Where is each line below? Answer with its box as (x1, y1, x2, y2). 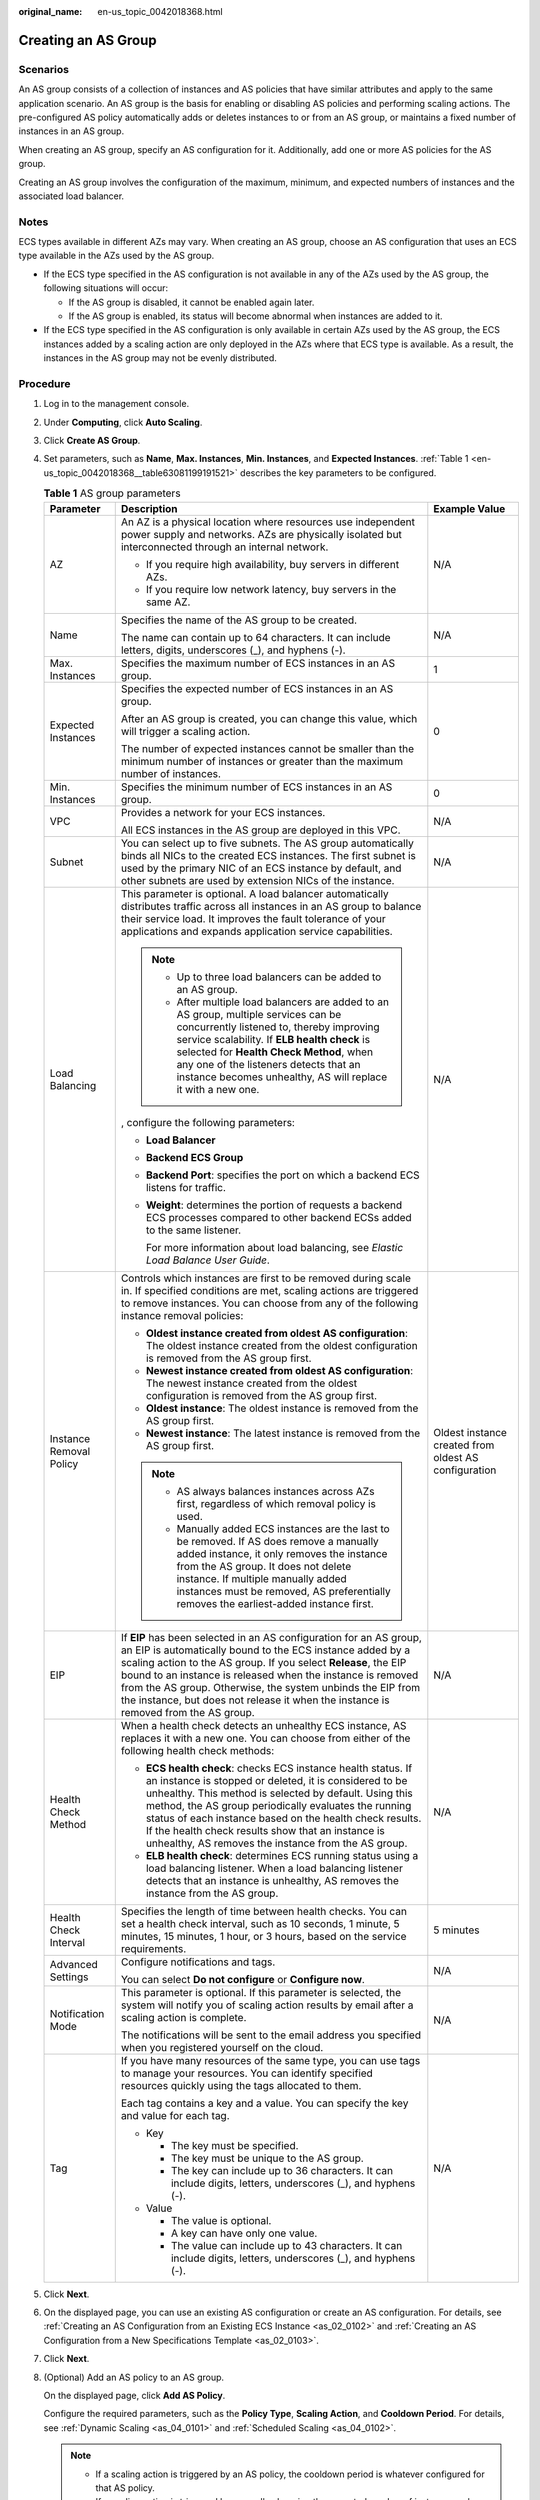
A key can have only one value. (170, 2226, 318, 2240)
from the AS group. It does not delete (176, 1559, 352, 1573)
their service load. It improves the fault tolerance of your (120, 911, 386, 925)
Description (120, 501, 179, 515)
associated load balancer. (18, 190, 125, 202)
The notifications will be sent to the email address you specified (120, 2028, 422, 2042)
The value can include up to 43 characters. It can (170, 2238, 403, 2252)
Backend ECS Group (145, 1150, 244, 1164)
